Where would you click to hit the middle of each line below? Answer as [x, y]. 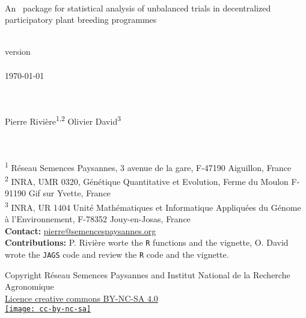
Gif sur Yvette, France [69, 193]
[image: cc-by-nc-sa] [48, 309]
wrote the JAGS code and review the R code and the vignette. [117, 254]
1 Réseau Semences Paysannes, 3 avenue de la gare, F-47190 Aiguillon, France [148, 166]
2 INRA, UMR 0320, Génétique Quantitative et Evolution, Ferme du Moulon [147, 180]
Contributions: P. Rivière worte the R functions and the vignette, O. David [147, 242]
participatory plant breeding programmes [81, 20]
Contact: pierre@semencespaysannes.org [81, 230]
